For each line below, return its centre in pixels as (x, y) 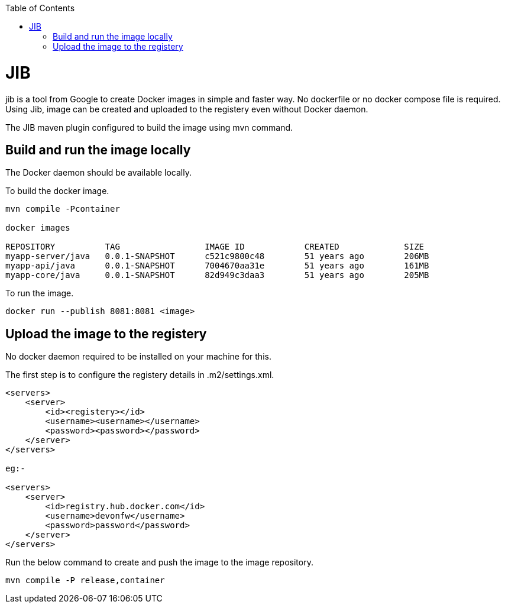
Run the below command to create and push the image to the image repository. (159, 562)
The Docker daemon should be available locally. (98, 173)
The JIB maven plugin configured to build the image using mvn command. (149, 127)
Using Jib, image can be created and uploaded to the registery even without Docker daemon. (187, 109)
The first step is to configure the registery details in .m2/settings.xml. (140, 375)
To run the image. (40, 293)
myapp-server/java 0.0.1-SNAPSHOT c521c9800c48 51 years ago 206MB (217, 256)
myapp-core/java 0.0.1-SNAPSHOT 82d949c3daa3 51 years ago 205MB (217, 275)
